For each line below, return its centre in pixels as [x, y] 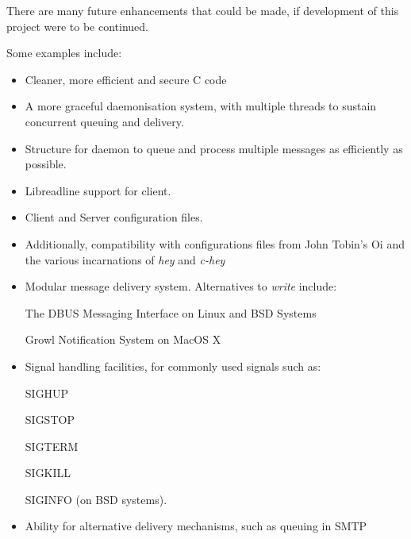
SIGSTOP [50, 420]
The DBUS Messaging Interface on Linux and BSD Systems [171, 312]
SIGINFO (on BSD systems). [96, 499]
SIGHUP [47, 393]
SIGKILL [48, 473]
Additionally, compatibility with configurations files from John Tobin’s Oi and [215, 243]
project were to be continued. [77, 26]
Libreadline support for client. [98, 190]
